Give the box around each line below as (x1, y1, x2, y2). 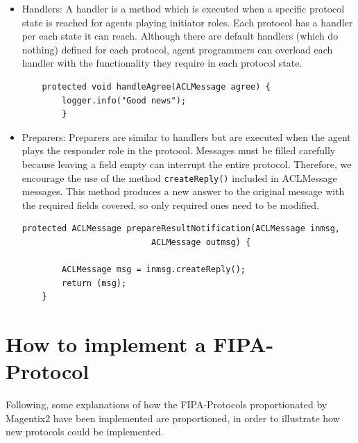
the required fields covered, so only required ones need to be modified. (22, 197, 319, 212)
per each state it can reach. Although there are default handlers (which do (22, 28, 339, 43)
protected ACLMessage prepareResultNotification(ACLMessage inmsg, (22, 224, 340, 234)
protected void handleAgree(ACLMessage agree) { (42, 81, 271, 92)
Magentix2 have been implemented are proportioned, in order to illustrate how (6, 410, 340, 425)
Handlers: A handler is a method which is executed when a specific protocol (22, 1, 345, 15)
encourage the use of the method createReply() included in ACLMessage (22, 170, 337, 185)
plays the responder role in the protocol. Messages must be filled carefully (22, 143, 336, 158)
